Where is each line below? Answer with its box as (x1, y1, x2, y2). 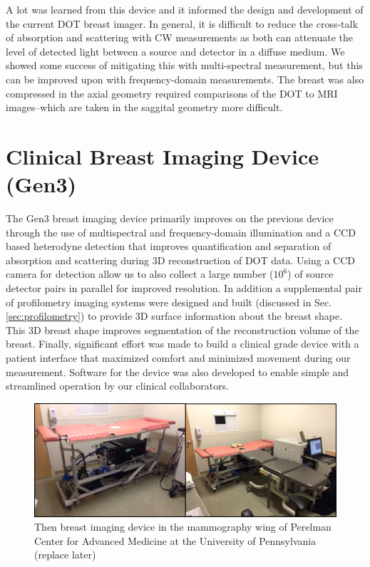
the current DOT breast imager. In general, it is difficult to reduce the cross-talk (6, 16, 358, 31)
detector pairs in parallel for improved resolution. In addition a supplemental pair (6, 281, 362, 296)
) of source (287, 266, 334, 281)
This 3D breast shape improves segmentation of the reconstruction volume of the (6, 322, 359, 337)
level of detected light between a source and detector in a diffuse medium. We (6, 43, 345, 58)
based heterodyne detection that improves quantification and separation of (6, 239, 332, 254)
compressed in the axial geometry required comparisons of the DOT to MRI (6, 85, 338, 100)
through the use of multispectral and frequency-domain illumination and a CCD (6, 224, 356, 239)
